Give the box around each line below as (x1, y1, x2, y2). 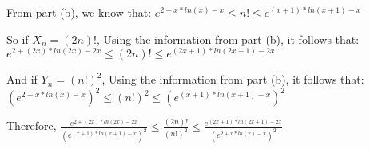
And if (6, 71, 38, 88)
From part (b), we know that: (6, 4, 152, 20)
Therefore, (6, 117, 57, 134)
